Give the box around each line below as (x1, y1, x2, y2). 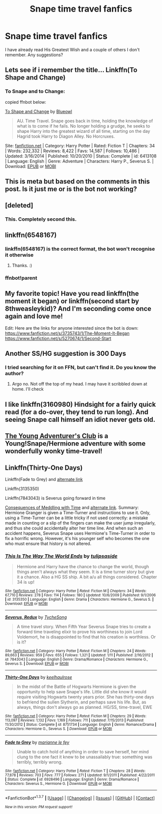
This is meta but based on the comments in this (5, 177, 150, 186)
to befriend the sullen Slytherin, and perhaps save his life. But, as (16, 699, 147, 705)
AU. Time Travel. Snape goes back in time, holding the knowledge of (16, 118, 153, 124)
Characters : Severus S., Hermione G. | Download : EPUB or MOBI (5, 782, 112, 786)
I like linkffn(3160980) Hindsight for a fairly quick (5, 400, 156, 408)
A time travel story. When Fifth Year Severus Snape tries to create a (16, 624, 151, 630)
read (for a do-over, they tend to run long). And (5, 408, 148, 416)
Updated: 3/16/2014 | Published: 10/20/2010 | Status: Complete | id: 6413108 (5, 153, 157, 159)
